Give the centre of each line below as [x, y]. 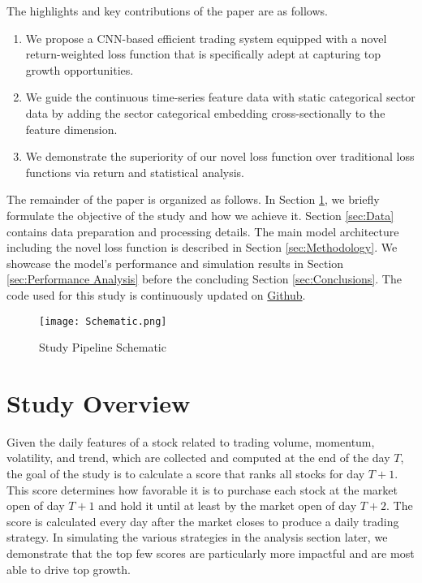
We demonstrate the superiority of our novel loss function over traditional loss [220, 156]
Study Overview [99, 402]
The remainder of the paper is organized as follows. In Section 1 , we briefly [193, 199]
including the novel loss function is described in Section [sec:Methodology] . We [202, 247]
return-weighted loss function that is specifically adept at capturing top [203, 54]
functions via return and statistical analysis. [135, 172]
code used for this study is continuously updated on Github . [156, 294]
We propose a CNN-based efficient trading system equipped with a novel [206, 38]
